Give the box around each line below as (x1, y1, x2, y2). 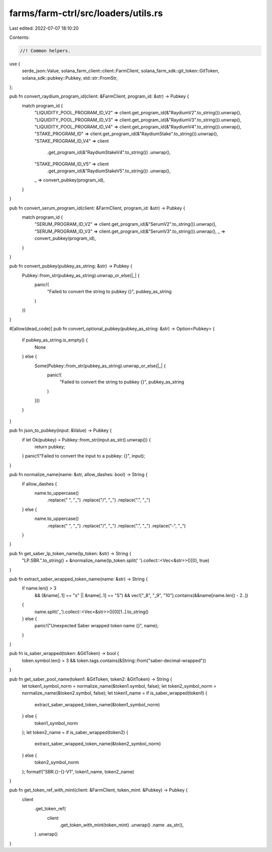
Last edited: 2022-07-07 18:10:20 (9, 25, 79, 31)
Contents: (9, 34, 30, 40)
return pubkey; (34, 444, 65, 450)
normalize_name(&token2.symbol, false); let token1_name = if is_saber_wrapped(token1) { (22, 690, 208, 696)
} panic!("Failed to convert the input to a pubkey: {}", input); (22, 453, 146, 459)
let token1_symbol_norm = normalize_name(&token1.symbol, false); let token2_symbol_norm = (22, 683, 217, 689)
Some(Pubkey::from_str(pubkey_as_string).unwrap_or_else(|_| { (34, 363, 166, 369)
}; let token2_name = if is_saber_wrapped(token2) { (22, 729, 128, 735)
